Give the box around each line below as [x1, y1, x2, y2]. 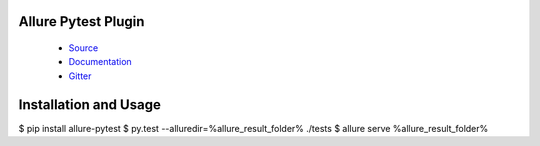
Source [68, 42, 99, 54]
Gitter [68, 70, 92, 82]
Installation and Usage [18, 96, 162, 113]
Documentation [68, 56, 132, 68]
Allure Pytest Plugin [18, 13, 145, 30]
